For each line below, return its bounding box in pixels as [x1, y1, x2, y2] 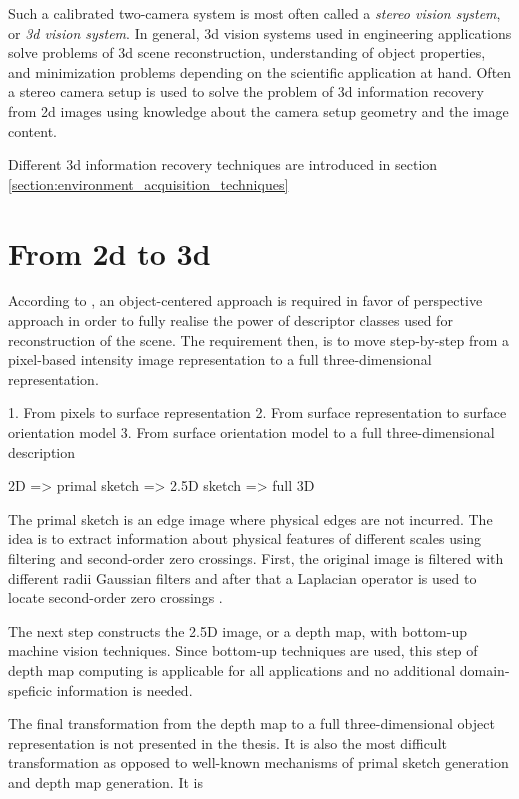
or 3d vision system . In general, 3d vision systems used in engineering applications [8, 22, 512, 43]
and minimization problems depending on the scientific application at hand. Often [8, 61, 512, 82]
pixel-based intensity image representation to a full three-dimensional [8, 349, 432, 370]
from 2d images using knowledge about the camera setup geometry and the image [8, 100, 509, 121]
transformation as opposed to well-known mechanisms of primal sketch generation [8, 752, 509, 773]
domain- [459, 659, 510, 680]
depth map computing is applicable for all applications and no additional [8, 659, 456, 680]
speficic [8, 679, 53, 700]
